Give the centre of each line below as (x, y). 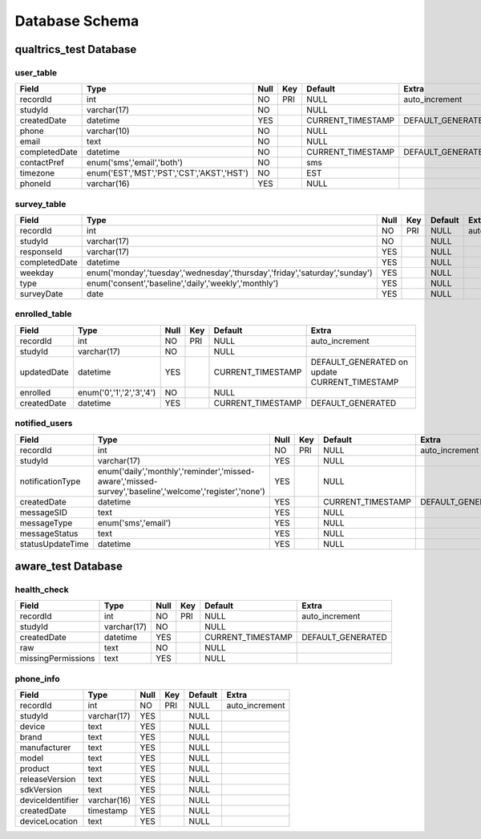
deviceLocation (49, 821)
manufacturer (45, 748)
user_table (36, 72)
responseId (41, 252)
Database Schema (77, 21)
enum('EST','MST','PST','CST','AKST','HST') (168, 173)
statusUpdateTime (54, 544)
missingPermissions (57, 659)
